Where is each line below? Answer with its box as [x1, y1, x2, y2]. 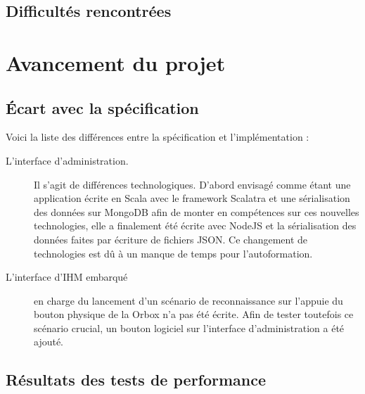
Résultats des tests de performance [6, 369, 267, 390]
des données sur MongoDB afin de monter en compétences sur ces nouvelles [34, 204, 359, 219]
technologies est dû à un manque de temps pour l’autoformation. [34, 246, 313, 260]
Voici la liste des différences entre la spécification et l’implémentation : [6, 129, 309, 144]
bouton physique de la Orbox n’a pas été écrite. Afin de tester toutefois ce [34, 307, 354, 322]
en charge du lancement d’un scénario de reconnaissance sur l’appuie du [34, 293, 343, 307]
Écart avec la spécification [6, 96, 199, 118]
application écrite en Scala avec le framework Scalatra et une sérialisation [34, 191, 350, 205]
